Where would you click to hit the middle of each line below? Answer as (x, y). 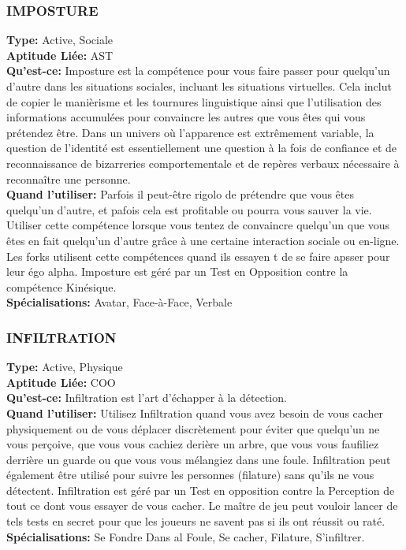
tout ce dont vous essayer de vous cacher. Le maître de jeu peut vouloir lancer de (202, 505)
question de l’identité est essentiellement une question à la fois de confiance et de (202, 148)
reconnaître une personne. (69, 178)
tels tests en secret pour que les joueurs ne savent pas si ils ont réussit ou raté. (196, 521)
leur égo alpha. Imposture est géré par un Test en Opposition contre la (177, 271)
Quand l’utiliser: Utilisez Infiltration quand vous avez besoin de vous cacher (195, 412)
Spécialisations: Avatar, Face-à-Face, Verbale (119, 302)
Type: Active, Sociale (60, 40)
